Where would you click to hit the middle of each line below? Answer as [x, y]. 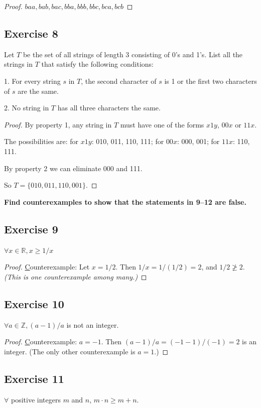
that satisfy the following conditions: [97, 64]
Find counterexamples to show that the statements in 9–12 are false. [125, 201]
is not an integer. [93, 324]
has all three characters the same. [109, 108]
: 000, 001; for [198, 141]
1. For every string [32, 81]
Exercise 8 [31, 33]
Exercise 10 [34, 303]
